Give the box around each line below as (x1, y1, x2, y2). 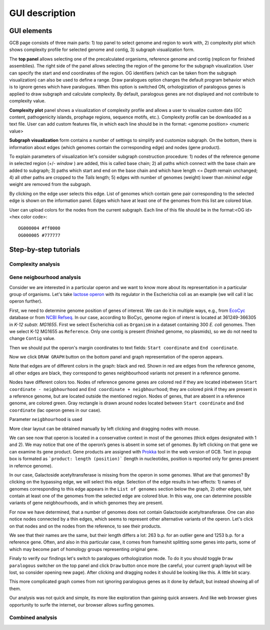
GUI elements (9, 26, 52, 35)
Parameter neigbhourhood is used (9, 416, 82, 422)
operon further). (9, 298, 42, 304)
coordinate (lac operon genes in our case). (9, 407, 101, 413)
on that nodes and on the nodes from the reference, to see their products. (9, 523, 161, 529)
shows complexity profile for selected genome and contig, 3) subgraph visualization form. (9, 46, 195, 52)
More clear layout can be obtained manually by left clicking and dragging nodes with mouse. (9, 425, 200, 431)
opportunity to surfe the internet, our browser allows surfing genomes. (9, 601, 155, 607)
